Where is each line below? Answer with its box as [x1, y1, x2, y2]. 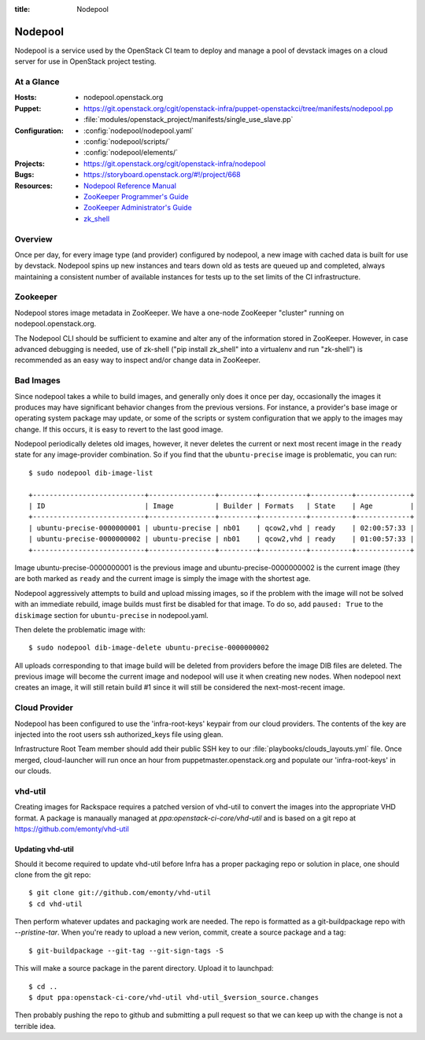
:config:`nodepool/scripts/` [83, 137, 171, 146]
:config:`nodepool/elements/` [83, 148, 179, 157]
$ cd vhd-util [28, 899, 83, 909]
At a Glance [14, 76, 60, 87]
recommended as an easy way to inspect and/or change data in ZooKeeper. [14, 355, 261, 365]
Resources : [14, 181, 53, 191]
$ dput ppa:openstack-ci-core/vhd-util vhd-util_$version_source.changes [28, 993, 320, 1002]
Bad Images [14, 375, 61, 386]
